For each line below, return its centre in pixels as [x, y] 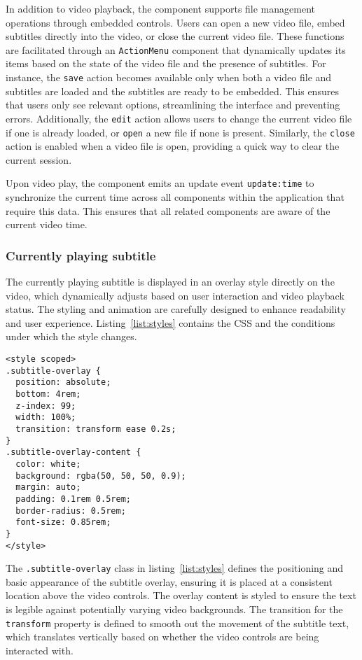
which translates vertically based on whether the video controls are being [162, 637]
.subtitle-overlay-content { [74, 452]
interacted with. [40, 650]
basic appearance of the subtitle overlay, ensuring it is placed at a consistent [169, 581]
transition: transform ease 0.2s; [96, 429]
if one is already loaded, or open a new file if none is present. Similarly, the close [180, 132]
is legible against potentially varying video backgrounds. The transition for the [174, 609]
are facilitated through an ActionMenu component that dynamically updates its [176, 49]
